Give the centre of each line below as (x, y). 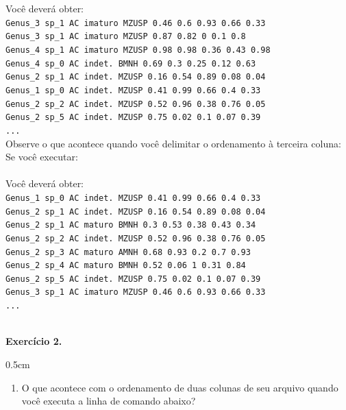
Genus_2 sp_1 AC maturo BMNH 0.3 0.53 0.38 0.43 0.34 (131, 225)
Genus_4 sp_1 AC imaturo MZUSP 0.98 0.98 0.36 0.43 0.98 (138, 50)
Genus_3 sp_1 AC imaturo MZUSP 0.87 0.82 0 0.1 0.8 (126, 37)
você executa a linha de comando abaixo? (109, 401)
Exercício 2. (34, 341)
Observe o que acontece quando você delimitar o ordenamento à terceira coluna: (173, 143)
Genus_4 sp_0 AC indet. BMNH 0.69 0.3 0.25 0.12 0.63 (131, 63)
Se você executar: (42, 157)
